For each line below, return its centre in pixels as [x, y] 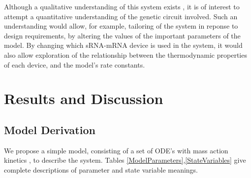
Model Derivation [50, 129]
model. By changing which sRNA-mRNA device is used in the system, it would [123, 45]
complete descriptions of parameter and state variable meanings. [101, 169]
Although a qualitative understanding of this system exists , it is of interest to [122, 6]
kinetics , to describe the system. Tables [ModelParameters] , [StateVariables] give [125, 160]
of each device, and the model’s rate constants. [75, 64]
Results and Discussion [84, 98]
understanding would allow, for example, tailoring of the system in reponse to [121, 26]
